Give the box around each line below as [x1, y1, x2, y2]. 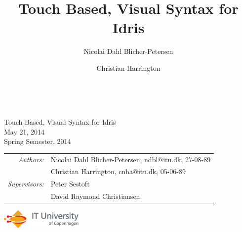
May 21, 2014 [4, 126, 45, 137]
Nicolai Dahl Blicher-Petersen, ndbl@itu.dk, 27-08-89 [50, 154, 211, 164]
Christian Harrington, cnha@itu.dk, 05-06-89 [50, 166, 186, 177]
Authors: [18, 154, 44, 164]
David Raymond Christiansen [50, 191, 140, 201]
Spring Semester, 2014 [4, 136, 71, 146]
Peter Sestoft [50, 179, 90, 189]
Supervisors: [7, 179, 44, 189]
